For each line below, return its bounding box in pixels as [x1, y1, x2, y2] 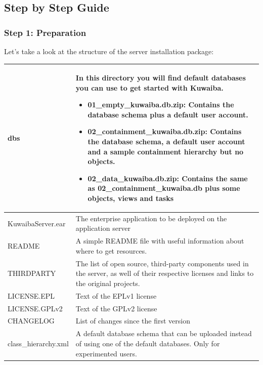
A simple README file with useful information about [75, 235, 244, 246]
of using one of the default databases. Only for [75, 338, 220, 348]
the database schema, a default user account [87, 136, 245, 147]
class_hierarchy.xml [8, 338, 69, 348]
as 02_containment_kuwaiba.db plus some [87, 183, 240, 193]
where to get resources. [75, 245, 147, 256]
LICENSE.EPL [8, 290, 55, 301]
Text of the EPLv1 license [75, 290, 157, 301]
